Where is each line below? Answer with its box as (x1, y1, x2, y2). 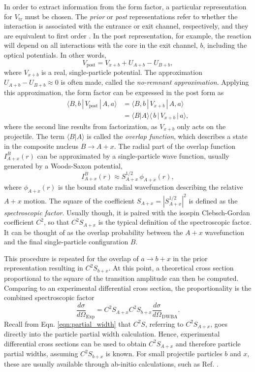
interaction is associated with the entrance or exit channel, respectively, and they (4, 21, 249, 31)
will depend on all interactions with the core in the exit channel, (4, 40, 198, 50)
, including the (203, 40, 247, 50)
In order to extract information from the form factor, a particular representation (4, 1, 247, 11)
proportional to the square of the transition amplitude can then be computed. (4, 272, 239, 283)
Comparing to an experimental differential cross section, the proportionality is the (4, 282, 252, 293)
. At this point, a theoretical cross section (108, 263, 234, 273)
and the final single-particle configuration (4, 237, 128, 247)
